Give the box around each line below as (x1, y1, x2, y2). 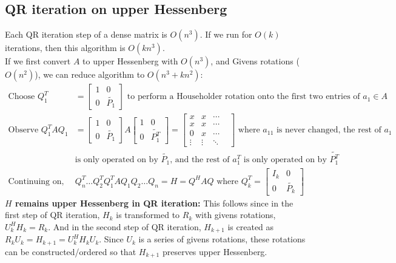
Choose (8, 92, 35, 101)
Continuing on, (8, 177, 64, 186)
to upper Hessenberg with (82, 55, 178, 67)
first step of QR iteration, (5, 208, 100, 221)
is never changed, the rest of (276, 126, 381, 135)
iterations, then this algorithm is (5, 41, 126, 54)
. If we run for (200, 28, 252, 41)
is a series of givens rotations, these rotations (138, 233, 306, 245)
